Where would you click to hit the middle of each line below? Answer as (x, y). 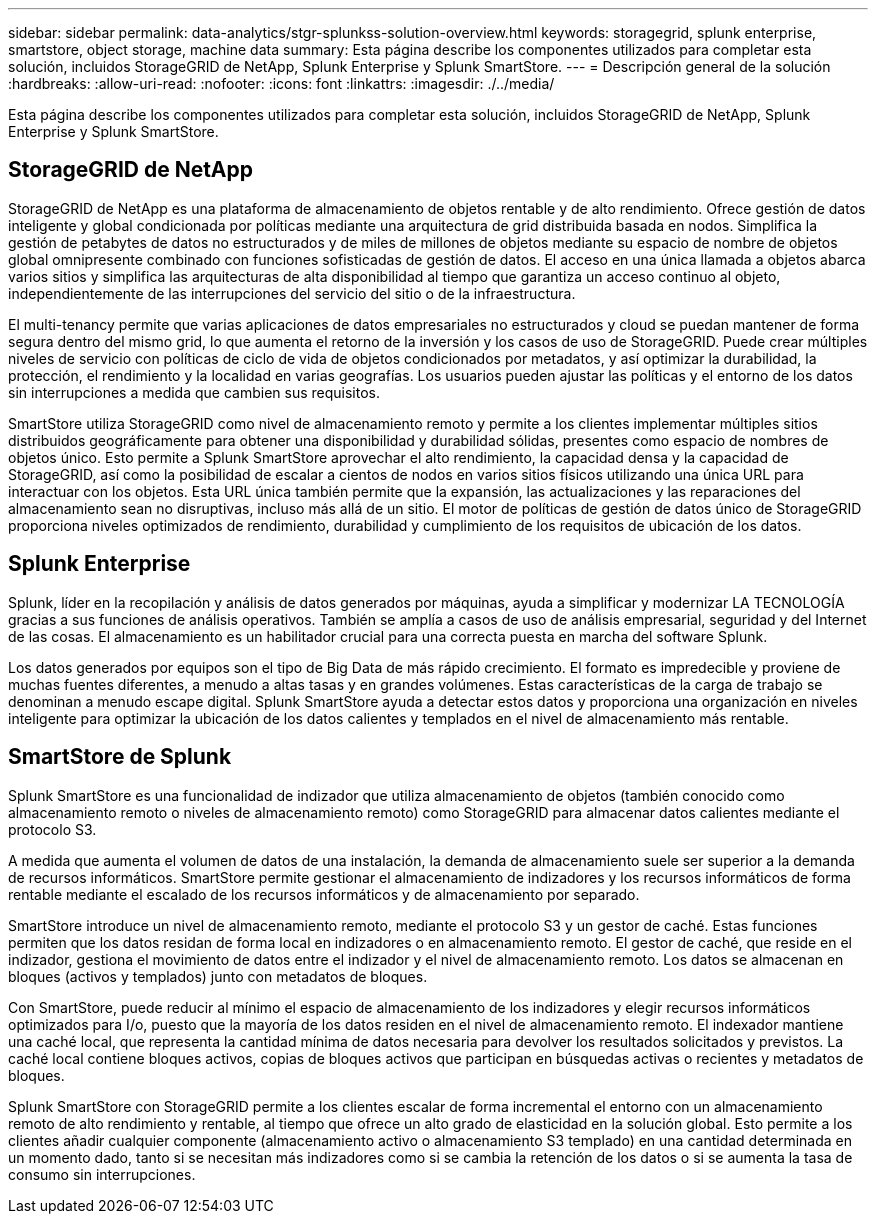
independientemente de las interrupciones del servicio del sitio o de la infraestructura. (292, 293)
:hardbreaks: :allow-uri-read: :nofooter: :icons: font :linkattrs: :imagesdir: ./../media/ (281, 83)
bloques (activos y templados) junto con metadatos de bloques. (218, 976)
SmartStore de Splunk (120, 757)
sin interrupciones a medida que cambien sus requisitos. (194, 392)
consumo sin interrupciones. (102, 1174)
